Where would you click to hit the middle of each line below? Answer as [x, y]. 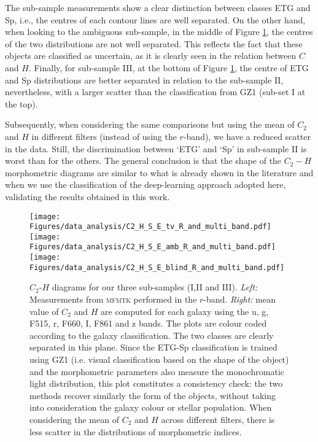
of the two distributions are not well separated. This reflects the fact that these [154, 43]
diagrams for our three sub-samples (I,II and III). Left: [155, 287]
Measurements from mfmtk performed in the [113, 299]
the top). [21, 103]
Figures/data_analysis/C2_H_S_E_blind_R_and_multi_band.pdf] [157, 267]
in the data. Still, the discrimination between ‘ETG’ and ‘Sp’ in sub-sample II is [156, 148]
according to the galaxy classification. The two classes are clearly [152, 335]
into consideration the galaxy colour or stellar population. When [151, 407]
